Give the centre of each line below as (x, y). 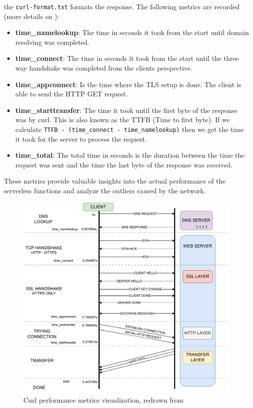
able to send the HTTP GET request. (72, 94)
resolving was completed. (52, 42)
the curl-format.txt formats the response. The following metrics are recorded (122, 6)
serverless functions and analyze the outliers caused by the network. (105, 191)
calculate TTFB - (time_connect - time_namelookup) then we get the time (130, 129)
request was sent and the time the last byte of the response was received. (124, 164)
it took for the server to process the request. (81, 139)
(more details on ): (32, 16)
